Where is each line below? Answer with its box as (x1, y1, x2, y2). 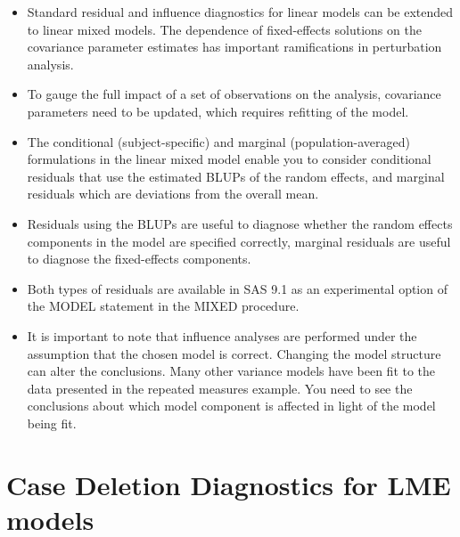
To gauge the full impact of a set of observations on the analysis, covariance (27, 85, 441, 103)
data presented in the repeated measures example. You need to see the (27, 378, 413, 397)
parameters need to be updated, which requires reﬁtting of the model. (27, 102, 409, 120)
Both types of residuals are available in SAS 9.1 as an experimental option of (27, 279, 448, 297)
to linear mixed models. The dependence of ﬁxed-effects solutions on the (27, 20, 422, 38)
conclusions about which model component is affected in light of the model (27, 396, 436, 415)
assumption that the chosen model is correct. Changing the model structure (27, 344, 441, 362)
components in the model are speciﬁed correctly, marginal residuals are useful (27, 232, 451, 250)
